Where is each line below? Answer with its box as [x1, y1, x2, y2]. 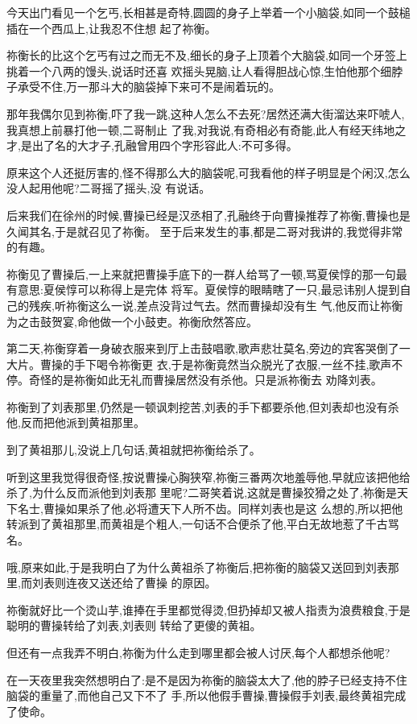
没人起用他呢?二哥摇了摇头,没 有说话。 [6, 180, 211, 197]
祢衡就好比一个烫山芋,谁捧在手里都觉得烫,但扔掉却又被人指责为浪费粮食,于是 [6, 601, 411, 618]
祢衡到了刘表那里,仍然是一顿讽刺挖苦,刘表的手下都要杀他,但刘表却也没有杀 [6, 398, 399, 415]
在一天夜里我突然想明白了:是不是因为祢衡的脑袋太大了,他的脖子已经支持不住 [6, 671, 407, 688]
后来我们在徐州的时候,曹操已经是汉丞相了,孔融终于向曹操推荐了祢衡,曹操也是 [6, 206, 411, 223]
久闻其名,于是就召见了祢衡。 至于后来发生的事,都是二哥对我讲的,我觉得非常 [6, 222, 403, 239]
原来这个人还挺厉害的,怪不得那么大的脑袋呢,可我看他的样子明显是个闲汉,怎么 [6, 163, 411, 180]
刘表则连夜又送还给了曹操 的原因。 [31, 574, 217, 591]
